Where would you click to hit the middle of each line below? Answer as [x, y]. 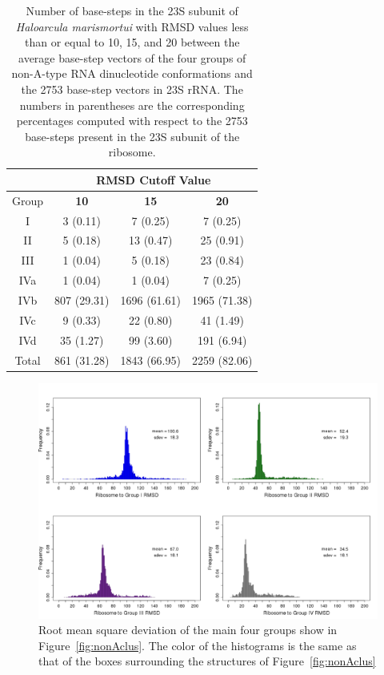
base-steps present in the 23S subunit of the [132, 136]
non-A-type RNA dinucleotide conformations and [132, 73]
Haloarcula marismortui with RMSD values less [132, 26]
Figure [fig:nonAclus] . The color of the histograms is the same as [198, 645]
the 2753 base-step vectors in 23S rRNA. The [132, 89]
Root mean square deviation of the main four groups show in [188, 630]
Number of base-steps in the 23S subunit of [132, 10]
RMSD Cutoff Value [154, 179]
